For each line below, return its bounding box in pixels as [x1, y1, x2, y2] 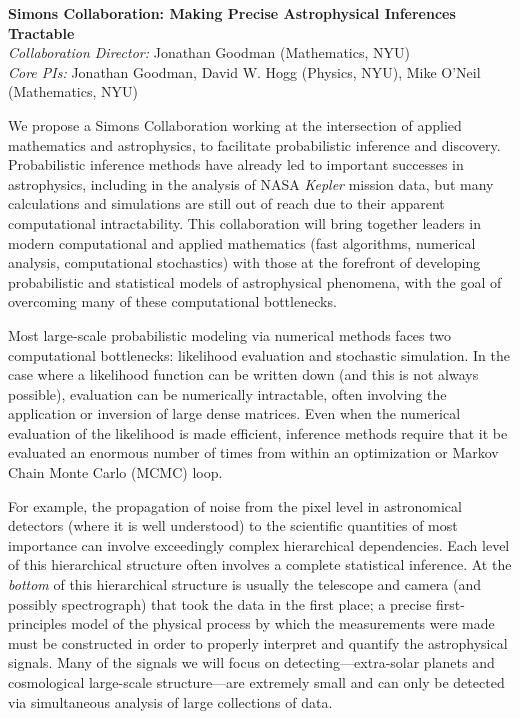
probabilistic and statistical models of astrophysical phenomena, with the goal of [8, 271, 502, 292]
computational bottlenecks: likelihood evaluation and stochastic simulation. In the [8, 344, 511, 365]
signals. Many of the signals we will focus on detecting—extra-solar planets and [8, 652, 495, 673]
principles [8, 613, 67, 634]
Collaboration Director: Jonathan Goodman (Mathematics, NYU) [8, 42, 410, 63]
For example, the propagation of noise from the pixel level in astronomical [8, 495, 462, 516]
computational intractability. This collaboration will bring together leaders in [8, 212, 481, 233]
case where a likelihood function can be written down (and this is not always [8, 364, 479, 385]
